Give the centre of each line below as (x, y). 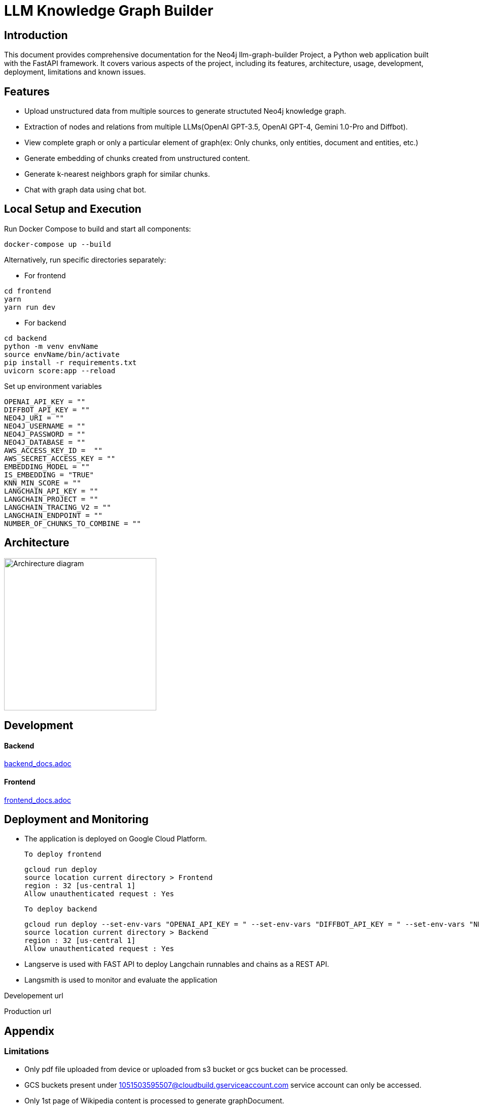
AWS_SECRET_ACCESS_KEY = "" (60, 458)
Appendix (29, 1031)
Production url (28, 1012)
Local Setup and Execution (73, 209)
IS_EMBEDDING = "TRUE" (49, 475)
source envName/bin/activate (62, 354)
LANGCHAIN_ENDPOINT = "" (53, 515)
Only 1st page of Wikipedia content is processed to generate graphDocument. (155, 1100)
